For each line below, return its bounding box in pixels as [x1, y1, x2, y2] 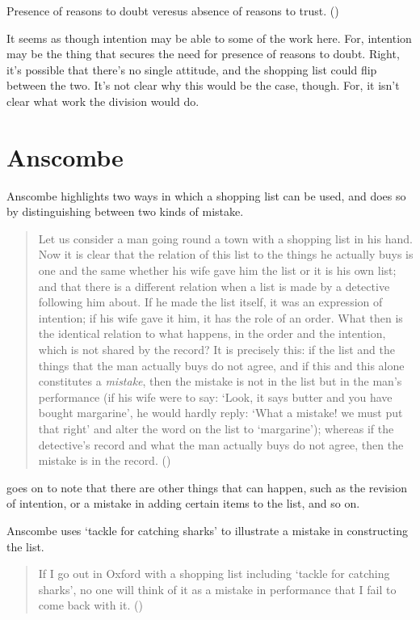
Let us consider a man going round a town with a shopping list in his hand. [38, 230, 413, 247]
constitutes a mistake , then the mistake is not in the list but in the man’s [38, 373, 402, 390]
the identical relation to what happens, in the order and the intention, [38, 325, 386, 342]
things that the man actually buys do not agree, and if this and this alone [38, 356, 405, 373]
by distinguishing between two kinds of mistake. [6, 203, 244, 220]
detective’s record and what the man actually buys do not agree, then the [38, 436, 404, 453]
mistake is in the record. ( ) [38, 452, 171, 469]
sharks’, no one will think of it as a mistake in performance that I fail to [38, 580, 397, 597]
